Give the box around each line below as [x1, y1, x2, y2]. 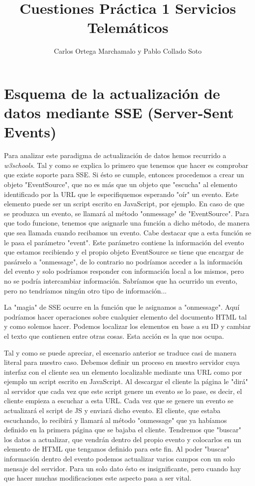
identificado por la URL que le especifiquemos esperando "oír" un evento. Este [4, 189, 239, 199]
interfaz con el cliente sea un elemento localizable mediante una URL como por [4, 366, 242, 377]
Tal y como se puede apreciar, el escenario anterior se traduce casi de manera [4, 347, 237, 357]
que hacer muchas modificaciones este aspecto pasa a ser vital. [4, 473, 192, 483]
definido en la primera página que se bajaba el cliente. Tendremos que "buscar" [4, 424, 241, 435]
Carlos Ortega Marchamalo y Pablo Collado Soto [54, 46, 202, 56]
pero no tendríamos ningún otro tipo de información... [4, 285, 167, 295]
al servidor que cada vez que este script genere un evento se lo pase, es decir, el [4, 386, 242, 396]
